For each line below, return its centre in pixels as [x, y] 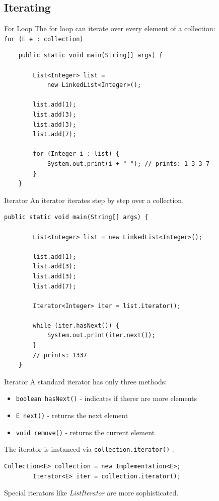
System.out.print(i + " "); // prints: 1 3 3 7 [128, 164]
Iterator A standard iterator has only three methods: [86, 381]
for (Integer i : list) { [76, 154]
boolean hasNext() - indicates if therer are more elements [106, 398]
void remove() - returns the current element [85, 432]
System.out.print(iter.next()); [101, 335]
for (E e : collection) [44, 39]
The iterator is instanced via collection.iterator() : [89, 449]
